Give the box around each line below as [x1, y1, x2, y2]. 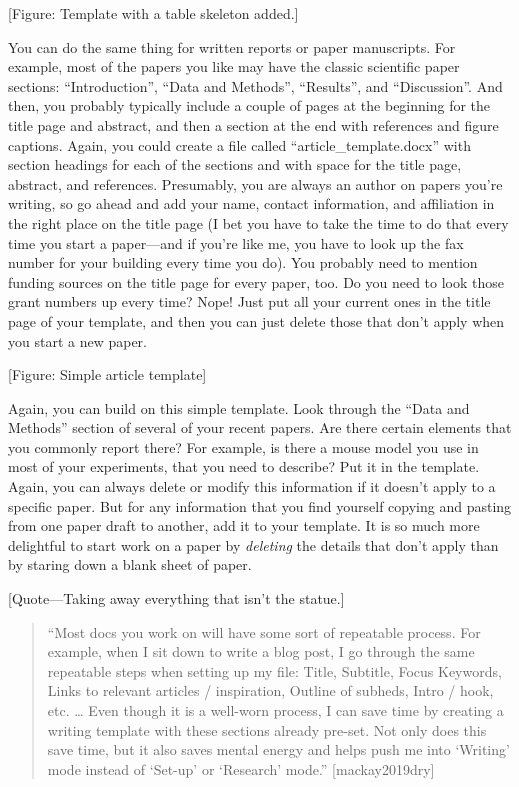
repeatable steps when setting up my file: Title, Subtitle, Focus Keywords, [47, 660, 502, 681]
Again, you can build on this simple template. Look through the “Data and [8, 397, 470, 418]
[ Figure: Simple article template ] [8, 364, 207, 385]
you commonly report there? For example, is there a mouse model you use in [8, 436, 479, 457]
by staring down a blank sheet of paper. [8, 554, 252, 575]
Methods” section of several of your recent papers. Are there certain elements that [8, 417, 512, 438]
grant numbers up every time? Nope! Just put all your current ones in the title [8, 291, 491, 312]
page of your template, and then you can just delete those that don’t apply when [8, 310, 505, 331]
